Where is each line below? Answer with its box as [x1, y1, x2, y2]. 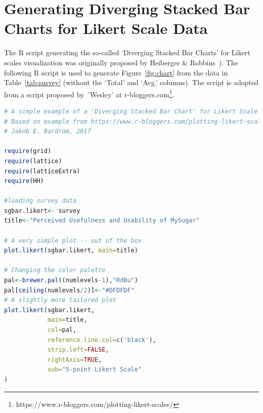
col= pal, [47, 326, 77, 333]
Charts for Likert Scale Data [4, 18, 208, 39]
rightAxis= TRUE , [47, 356, 102, 363]
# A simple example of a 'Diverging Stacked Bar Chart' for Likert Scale [4, 107, 258, 115]
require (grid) [4, 147, 52, 155]
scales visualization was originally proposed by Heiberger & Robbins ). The [4, 57, 238, 67]
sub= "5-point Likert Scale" [47, 366, 142, 373]
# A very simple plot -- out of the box [4, 237, 142, 244]
